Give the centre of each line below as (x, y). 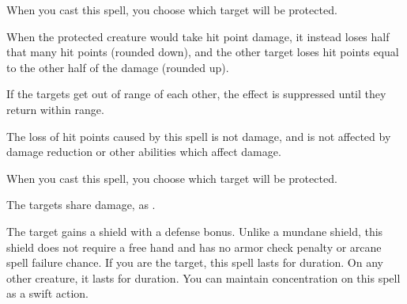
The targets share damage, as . (81, 205)
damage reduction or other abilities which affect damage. (144, 152)
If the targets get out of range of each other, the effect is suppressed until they (196, 94)
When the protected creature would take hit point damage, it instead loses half (198, 36)
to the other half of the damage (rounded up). (118, 67)
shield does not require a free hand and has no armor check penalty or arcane (194, 247)
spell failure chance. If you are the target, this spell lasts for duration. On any (195, 262)
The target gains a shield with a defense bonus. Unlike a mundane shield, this (195, 231)
